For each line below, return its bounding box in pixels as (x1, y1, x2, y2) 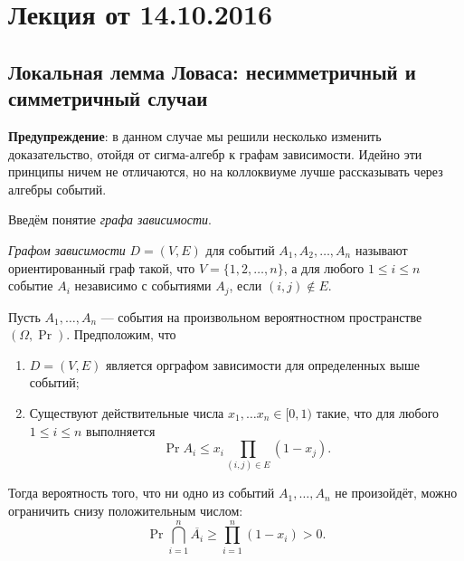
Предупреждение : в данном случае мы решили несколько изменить (8, 126, 382, 145)
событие (8, 276, 53, 295)
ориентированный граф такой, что (8, 258, 195, 277)
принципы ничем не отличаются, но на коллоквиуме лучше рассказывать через (8, 162, 443, 181)
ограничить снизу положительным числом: (8, 501, 243, 520)
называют (355, 240, 408, 259)
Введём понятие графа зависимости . (8, 210, 213, 229)
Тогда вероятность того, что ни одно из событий (8, 483, 275, 502)
